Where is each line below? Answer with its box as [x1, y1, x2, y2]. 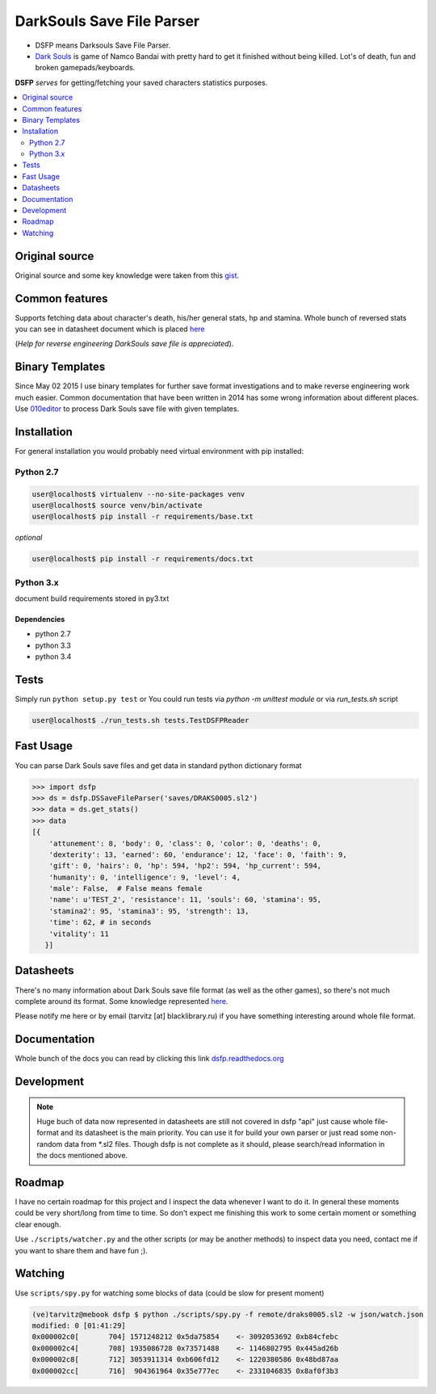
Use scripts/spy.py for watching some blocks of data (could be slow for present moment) [15, 1288, 325, 1298]
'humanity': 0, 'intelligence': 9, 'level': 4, [48, 872, 241, 882]
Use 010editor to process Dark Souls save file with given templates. [15, 404, 240, 414]
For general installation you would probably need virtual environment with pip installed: [15, 446, 304, 456]
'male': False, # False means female [48, 884, 203, 893]
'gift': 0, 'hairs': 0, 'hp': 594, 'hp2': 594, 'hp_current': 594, [48, 861, 322, 871]
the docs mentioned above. [36, 1151, 128, 1161]
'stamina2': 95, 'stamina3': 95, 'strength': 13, [48, 906, 249, 916]
